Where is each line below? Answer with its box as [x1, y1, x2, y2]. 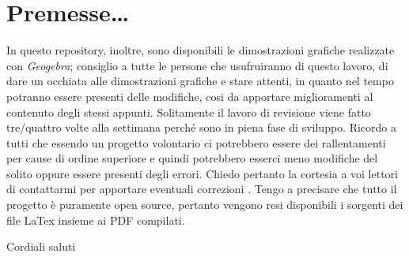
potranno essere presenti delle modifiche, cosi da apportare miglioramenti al [6, 88, 373, 104]
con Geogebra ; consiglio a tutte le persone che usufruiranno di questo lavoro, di [6, 57, 388, 73]
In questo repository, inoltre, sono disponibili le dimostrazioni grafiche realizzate [6, 42, 395, 58]
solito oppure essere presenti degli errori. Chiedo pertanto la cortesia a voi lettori [6, 165, 398, 181]
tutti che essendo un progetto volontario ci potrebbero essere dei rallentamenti [6, 134, 386, 151]
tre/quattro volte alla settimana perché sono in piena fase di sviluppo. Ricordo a [6, 119, 397, 136]
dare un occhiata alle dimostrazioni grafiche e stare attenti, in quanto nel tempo [6, 73, 394, 89]
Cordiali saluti [6, 238, 76, 255]
